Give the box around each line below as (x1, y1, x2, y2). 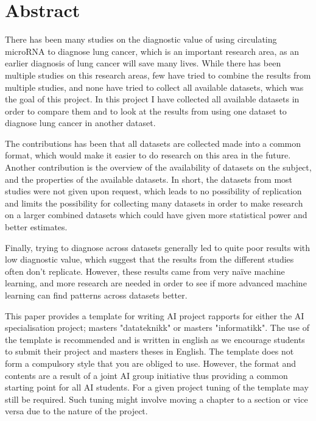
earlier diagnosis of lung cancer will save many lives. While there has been (5, 57, 281, 69)
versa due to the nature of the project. (5, 405, 148, 417)
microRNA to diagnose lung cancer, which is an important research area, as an (5, 44, 299, 57)
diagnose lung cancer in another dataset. (5, 116, 156, 129)
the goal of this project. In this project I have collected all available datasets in (5, 93, 300, 105)
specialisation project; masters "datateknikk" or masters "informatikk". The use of (5, 321, 310, 334)
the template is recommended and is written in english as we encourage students (5, 333, 305, 345)
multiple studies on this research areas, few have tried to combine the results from (5, 68, 311, 81)
